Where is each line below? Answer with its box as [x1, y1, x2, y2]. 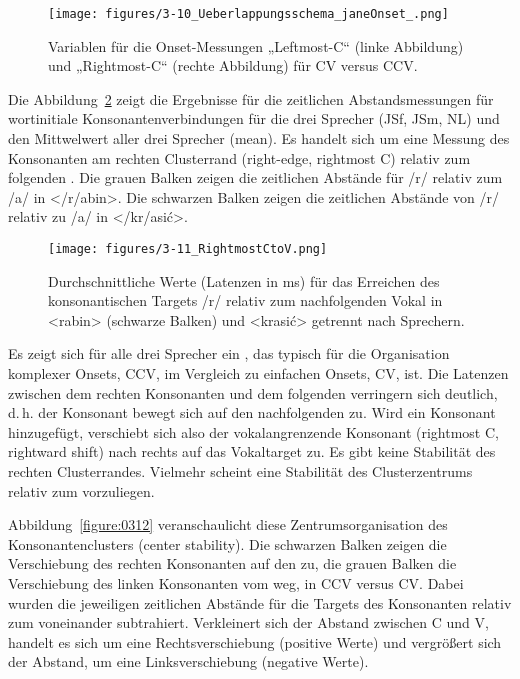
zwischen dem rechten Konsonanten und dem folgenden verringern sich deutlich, [8, 382, 498, 403]
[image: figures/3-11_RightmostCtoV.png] [48, 242, 328, 256]
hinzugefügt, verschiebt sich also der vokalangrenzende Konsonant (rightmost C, [8, 421, 499, 442]
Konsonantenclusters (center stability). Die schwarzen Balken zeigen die [8, 533, 447, 554]
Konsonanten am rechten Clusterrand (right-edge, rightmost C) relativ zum [8, 147, 471, 168]
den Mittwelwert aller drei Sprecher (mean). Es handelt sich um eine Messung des [8, 128, 510, 149]
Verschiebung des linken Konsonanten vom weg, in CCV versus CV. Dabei [8, 572, 464, 593]
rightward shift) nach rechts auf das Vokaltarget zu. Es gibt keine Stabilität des [8, 441, 496, 462]
